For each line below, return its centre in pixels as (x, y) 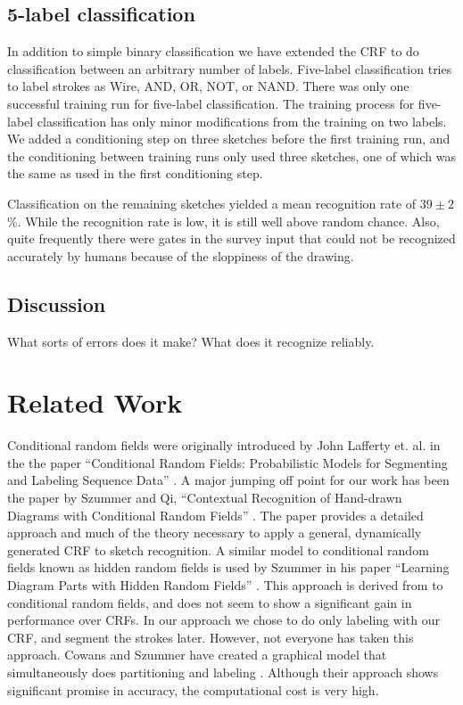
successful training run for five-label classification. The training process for (211, 103)
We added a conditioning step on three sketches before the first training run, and (229, 139)
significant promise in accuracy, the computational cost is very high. (193, 689)
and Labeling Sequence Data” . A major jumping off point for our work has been (228, 480)
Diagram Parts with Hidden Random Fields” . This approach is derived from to (225, 585)
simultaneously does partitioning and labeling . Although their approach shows (223, 672)
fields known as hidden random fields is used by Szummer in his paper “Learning (228, 567)
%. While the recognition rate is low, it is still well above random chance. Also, (223, 221)
